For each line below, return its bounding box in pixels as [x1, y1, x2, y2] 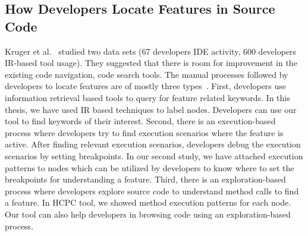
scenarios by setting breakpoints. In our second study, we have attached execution [5, 149, 303, 162]
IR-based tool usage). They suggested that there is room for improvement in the [5, 56, 297, 69]
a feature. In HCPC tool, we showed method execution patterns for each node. [5, 196, 291, 209]
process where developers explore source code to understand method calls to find [5, 184, 299, 197]
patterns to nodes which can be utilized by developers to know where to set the [5, 161, 294, 174]
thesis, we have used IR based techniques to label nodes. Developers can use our [5, 103, 297, 115]
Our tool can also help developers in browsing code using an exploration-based [5, 207, 291, 220]
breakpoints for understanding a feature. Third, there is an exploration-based [5, 173, 286, 185]
